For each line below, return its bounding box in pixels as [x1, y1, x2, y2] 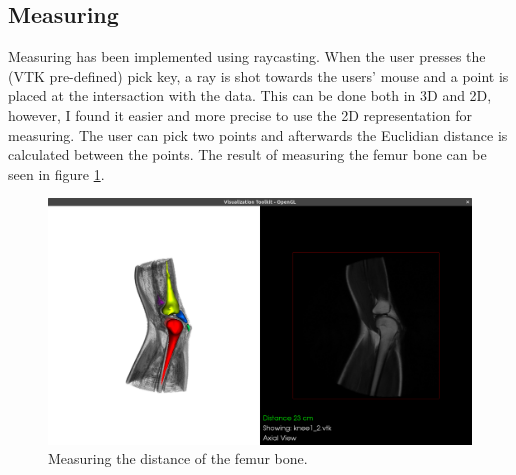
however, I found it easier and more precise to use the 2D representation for [8, 104, 472, 125]
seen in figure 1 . [8, 163, 105, 184]
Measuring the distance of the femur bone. [48, 448, 308, 469]
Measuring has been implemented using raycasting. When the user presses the [8, 46, 486, 67]
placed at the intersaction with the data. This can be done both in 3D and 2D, [8, 85, 492, 106]
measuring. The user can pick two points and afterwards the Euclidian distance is [8, 124, 508, 145]
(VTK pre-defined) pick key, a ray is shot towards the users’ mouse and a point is [8, 65, 509, 86]
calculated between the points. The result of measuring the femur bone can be [8, 144, 487, 165]
